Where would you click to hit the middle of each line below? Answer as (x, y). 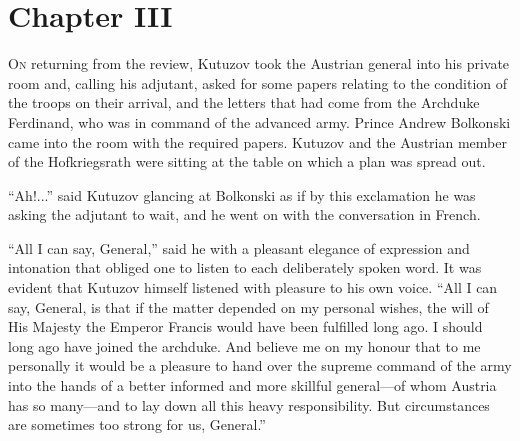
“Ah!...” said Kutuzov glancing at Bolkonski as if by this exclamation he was (242, 194)
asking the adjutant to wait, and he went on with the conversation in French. (244, 214)
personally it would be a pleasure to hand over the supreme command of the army (260, 365)
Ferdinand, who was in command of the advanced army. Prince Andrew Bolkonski (259, 121)
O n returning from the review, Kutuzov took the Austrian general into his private (259, 63)
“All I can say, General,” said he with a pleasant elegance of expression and (239, 247)
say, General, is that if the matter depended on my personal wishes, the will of (248, 306)
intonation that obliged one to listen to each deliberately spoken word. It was (245, 267)
